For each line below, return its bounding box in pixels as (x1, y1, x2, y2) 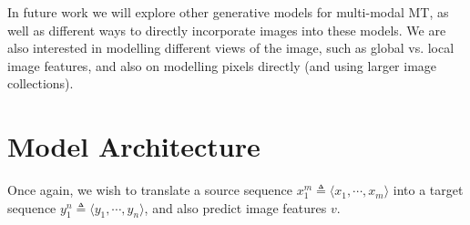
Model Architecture (7, 128, 261, 165)
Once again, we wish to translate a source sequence (7, 180, 292, 199)
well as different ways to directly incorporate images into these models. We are (7, 20, 446, 39)
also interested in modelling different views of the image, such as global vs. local (7, 38, 455, 57)
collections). (7, 74, 74, 93)
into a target (393, 180, 464, 199)
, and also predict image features (144, 198, 327, 217)
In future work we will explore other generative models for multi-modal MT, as (7, 3, 449, 21)
